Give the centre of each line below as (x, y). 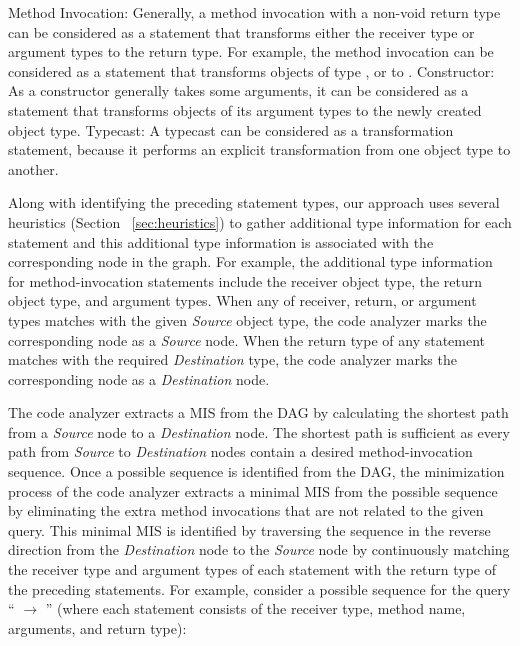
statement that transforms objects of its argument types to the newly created (245, 109)
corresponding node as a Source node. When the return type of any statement (247, 339)
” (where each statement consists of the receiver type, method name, (255, 608)
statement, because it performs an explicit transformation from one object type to (259, 149)
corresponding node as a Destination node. (139, 378)
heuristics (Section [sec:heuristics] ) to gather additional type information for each (260, 221)
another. (33, 168)
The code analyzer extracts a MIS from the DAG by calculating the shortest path (258, 412)
